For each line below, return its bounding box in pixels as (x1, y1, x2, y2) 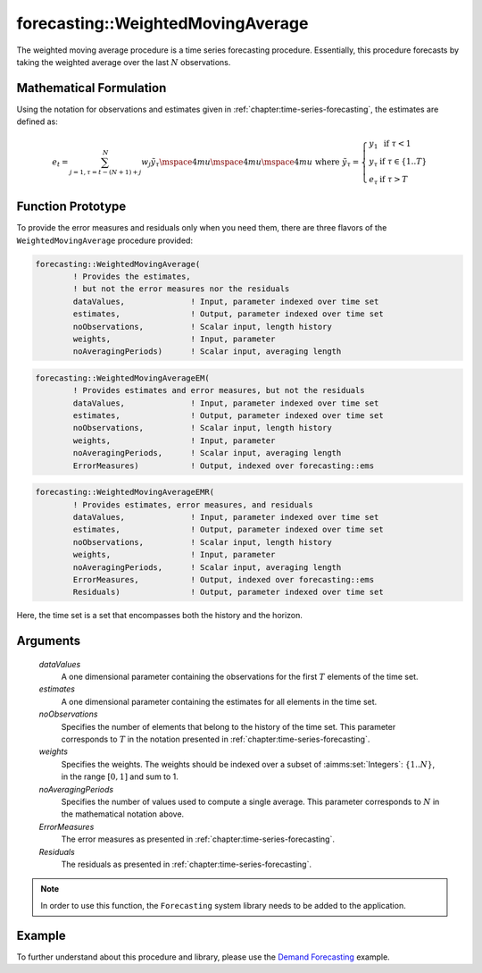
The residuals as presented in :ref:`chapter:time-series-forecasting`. (61, 859, 312, 869)
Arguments (16, 633, 81, 649)
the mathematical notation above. (61, 809, 185, 819)
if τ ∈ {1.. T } (379, 156, 428, 167)
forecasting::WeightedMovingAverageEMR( (35, 487, 214, 498)
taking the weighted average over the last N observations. (16, 56, 231, 67)
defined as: (16, 116, 58, 127)
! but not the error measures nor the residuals (72, 284, 290, 294)
